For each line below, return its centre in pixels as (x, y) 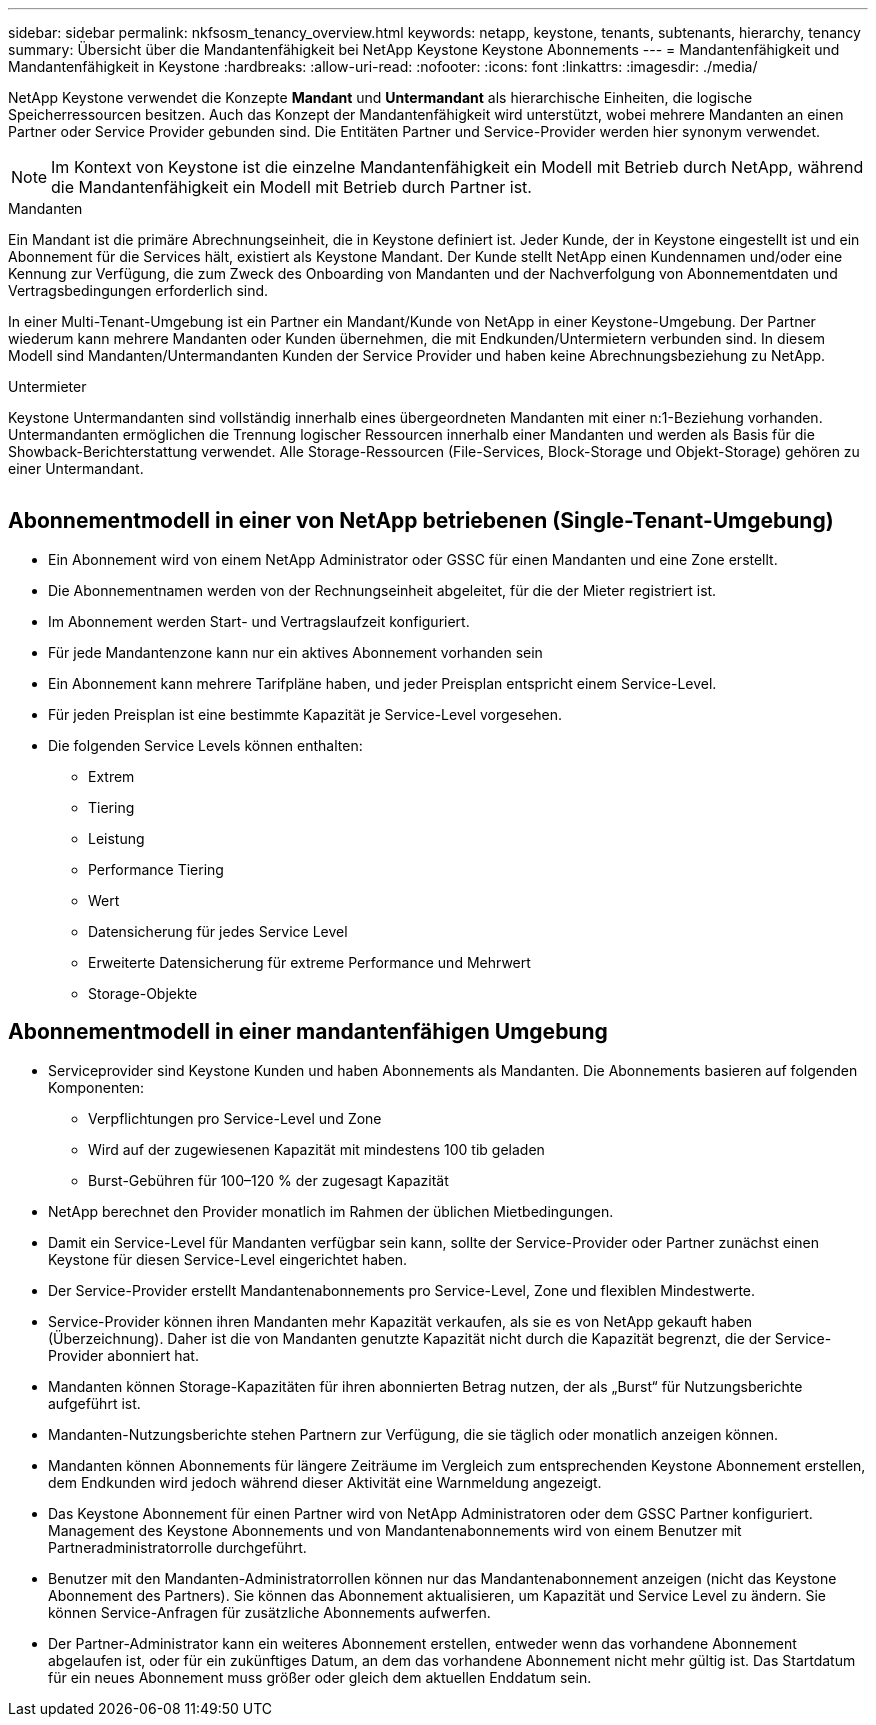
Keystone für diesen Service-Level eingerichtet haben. (228, 1259)
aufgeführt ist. (94, 1403)
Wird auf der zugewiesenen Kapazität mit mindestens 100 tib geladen (316, 1149)
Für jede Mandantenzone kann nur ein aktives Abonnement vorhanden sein (295, 652)
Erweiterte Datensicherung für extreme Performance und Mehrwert (309, 962)
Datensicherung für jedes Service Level (218, 931)
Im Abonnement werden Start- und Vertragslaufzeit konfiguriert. (259, 621)
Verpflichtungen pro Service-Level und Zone (235, 1118)
